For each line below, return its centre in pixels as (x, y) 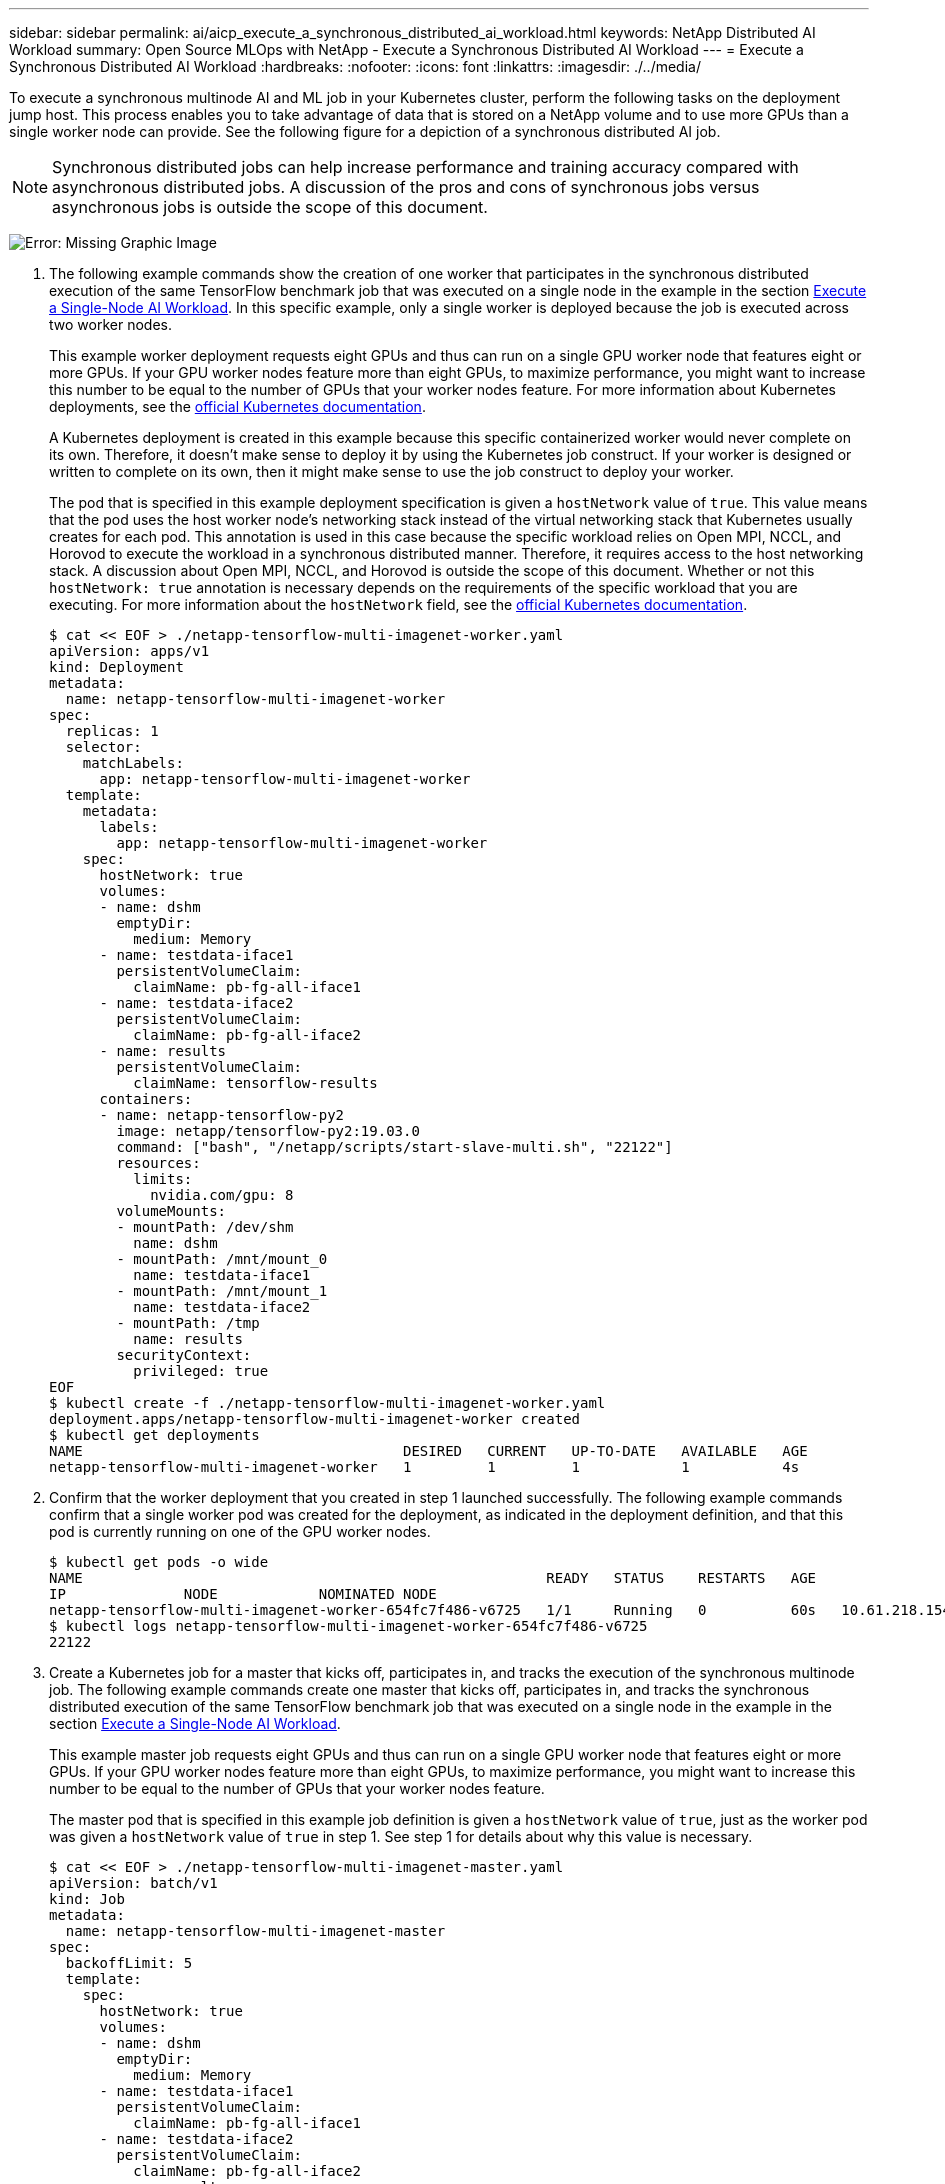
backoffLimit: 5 (129, 1963)
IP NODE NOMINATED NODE (243, 1594)
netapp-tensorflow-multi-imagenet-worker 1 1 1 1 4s (424, 1467)
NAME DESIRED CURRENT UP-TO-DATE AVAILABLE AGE (428, 1451)
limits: (163, 1179)
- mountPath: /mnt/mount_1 (222, 1291)
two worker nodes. (110, 324)
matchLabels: (133, 763)
